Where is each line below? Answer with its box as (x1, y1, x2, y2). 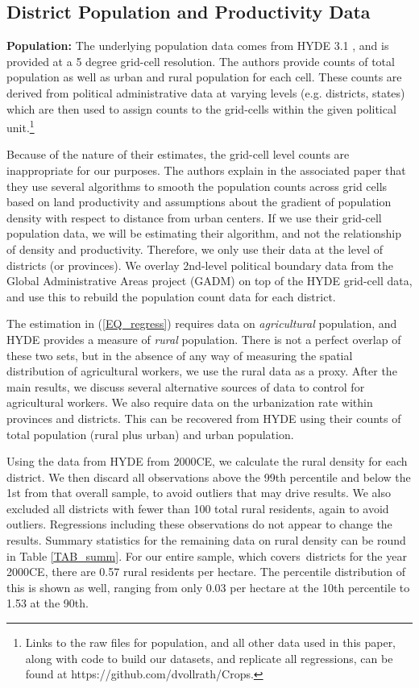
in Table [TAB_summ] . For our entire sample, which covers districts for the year (6, 547, 407, 564)
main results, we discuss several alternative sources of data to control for (6, 378, 365, 395)
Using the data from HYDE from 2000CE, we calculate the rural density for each (6, 453, 408, 470)
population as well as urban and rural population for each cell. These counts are (6, 68, 402, 85)
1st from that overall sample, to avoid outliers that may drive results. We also (6, 484, 392, 501)
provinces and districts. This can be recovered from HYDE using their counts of (6, 409, 401, 426)
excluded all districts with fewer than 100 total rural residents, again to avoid (6, 499, 389, 516)
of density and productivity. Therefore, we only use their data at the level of (6, 240, 383, 257)
